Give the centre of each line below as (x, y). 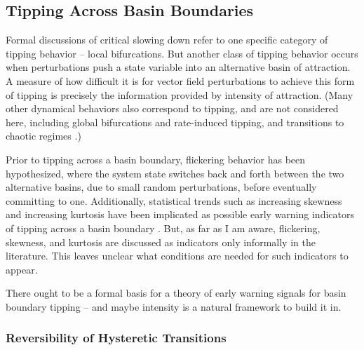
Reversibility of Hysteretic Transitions (116, 338)
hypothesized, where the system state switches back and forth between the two (175, 173)
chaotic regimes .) (43, 136)
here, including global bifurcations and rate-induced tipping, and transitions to (175, 122)
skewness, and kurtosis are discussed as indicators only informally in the (161, 242)
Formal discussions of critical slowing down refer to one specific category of (167, 40)
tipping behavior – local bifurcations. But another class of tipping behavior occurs (182, 53)
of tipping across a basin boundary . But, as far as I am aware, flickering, (163, 228)
